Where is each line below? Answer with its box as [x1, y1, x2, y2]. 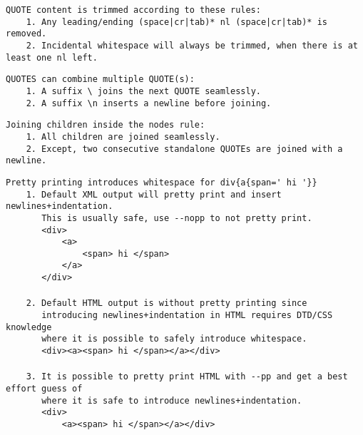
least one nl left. [6, 52, 98, 63]
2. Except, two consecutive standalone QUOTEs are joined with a [26, 143, 343, 154]
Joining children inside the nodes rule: [6, 120, 205, 130]
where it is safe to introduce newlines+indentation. [41, 395, 302, 406]
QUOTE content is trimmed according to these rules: [6, 5, 261, 15]
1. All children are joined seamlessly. [26, 131, 220, 142]
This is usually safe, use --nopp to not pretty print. [41, 213, 312, 223]
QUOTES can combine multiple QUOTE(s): [6, 74, 195, 85]
